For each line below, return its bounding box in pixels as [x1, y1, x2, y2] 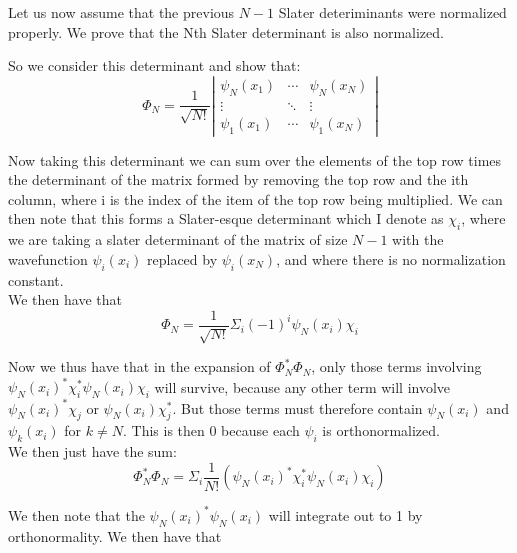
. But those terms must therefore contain [172, 397, 423, 418]
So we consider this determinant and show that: [8, 55, 301, 76]
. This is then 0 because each [122, 420, 300, 441]
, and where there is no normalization [276, 248, 506, 269]
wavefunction [8, 248, 88, 269]
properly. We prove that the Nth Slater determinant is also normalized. [8, 21, 444, 42]
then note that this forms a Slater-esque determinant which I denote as [8, 208, 444, 229]
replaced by [147, 248, 218, 269]
